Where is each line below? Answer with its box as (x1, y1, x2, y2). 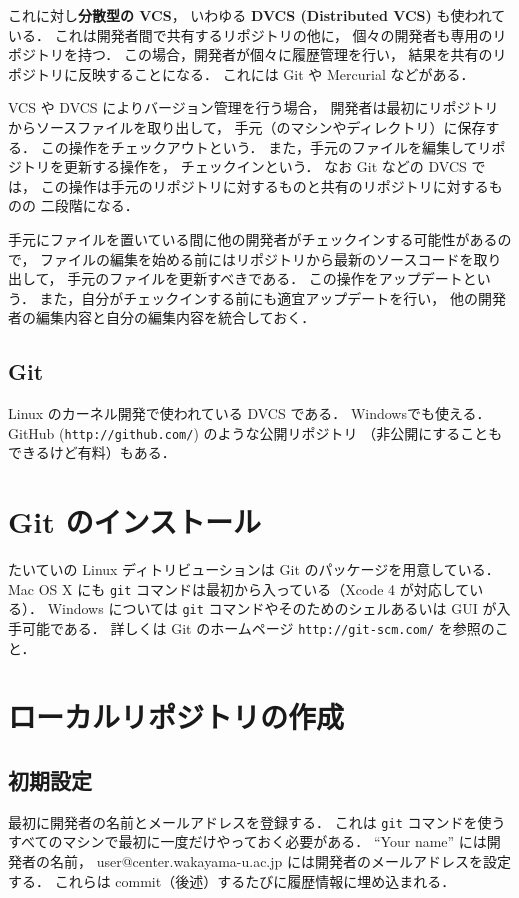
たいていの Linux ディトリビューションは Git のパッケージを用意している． (8, 559, 500, 580)
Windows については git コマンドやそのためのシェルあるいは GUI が (47, 598, 497, 619)
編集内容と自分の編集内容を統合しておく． (35, 307, 316, 328)
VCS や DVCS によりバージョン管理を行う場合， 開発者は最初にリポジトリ (8, 97, 499, 118)
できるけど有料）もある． (8, 442, 176, 463)
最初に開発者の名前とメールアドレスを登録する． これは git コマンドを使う (8, 811, 506, 832)
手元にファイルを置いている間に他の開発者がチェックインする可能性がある (8, 228, 498, 249)
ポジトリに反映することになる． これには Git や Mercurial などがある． (8, 63, 475, 84)
